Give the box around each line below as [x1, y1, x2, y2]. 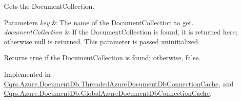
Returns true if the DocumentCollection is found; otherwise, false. [4, 52, 201, 63]
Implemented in [4, 68, 51, 79]
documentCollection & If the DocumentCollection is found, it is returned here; [4, 27, 238, 37]
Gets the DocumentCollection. [4, 1, 95, 11]
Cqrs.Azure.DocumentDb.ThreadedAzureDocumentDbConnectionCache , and [4, 78, 234, 88]
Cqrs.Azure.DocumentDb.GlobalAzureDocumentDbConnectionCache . [4, 88, 212, 98]
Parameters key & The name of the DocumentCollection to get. [4, 17, 194, 27]
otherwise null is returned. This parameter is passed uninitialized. [4, 36, 200, 46]
